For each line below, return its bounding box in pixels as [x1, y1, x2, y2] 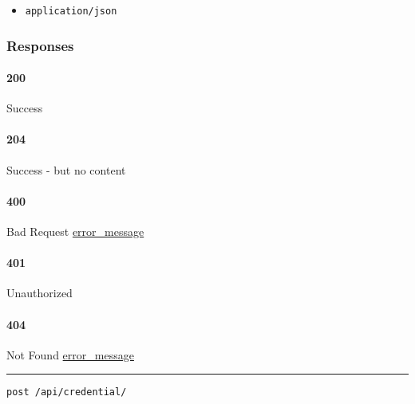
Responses [6, 35, 74, 55]
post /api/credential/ [6, 386, 127, 398]
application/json [25, 6, 117, 17]
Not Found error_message [6, 346, 134, 363]
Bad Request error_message [6, 223, 144, 240]
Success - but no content [6, 161, 126, 178]
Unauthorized [6, 284, 73, 301]
